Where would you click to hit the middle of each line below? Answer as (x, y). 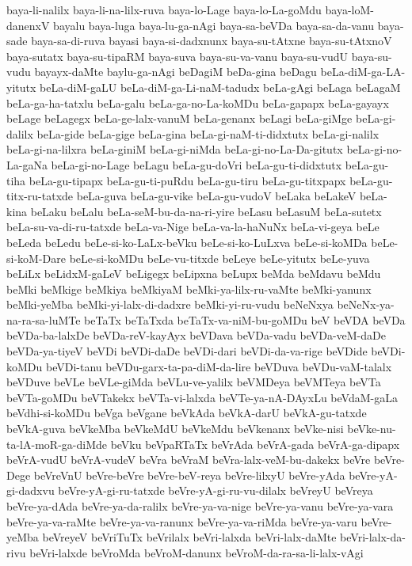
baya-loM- (350, 9)
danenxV (28, 25)
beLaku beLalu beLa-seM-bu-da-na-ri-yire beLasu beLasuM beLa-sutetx (206, 211)
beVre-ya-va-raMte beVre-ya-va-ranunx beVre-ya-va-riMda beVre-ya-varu (182, 521)
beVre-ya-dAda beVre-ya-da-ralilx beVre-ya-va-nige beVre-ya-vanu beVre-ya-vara (200, 506)
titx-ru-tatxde (40, 196)
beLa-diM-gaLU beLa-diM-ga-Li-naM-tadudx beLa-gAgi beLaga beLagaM (220, 87)
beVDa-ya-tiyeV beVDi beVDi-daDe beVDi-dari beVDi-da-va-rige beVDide (187, 351)
